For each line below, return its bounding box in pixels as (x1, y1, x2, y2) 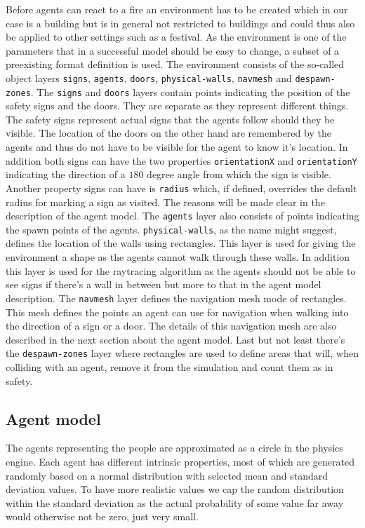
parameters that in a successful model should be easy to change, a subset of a (6, 43, 340, 57)
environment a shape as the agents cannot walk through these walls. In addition (6, 250, 350, 264)
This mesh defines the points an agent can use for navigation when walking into (6, 304, 349, 319)
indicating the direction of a (6, 167, 126, 182)
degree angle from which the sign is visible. (147, 167, 331, 182)
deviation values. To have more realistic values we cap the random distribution (6, 482, 344, 496)
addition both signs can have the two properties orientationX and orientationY (6, 153, 357, 168)
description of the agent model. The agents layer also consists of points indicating (6, 208, 359, 223)
